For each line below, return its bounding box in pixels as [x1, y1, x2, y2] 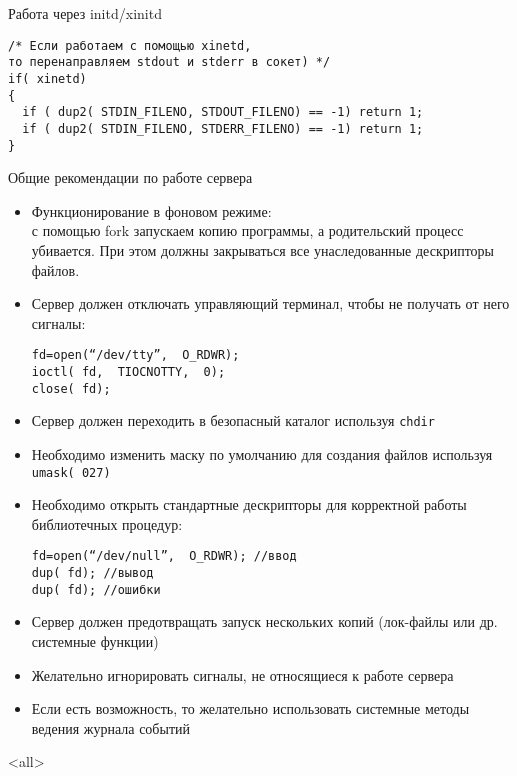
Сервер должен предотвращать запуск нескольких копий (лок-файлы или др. [31, 611, 498, 632]
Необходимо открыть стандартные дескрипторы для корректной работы [31, 494, 467, 515]
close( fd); [31, 381, 111, 396]
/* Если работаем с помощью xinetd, [8, 38, 252, 53]
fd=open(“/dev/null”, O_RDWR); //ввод [31, 549, 297, 564]
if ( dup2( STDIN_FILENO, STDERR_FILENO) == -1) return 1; [22, 121, 424, 136]
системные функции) [31, 630, 159, 651]
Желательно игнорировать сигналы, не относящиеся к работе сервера [31, 664, 454, 685]
